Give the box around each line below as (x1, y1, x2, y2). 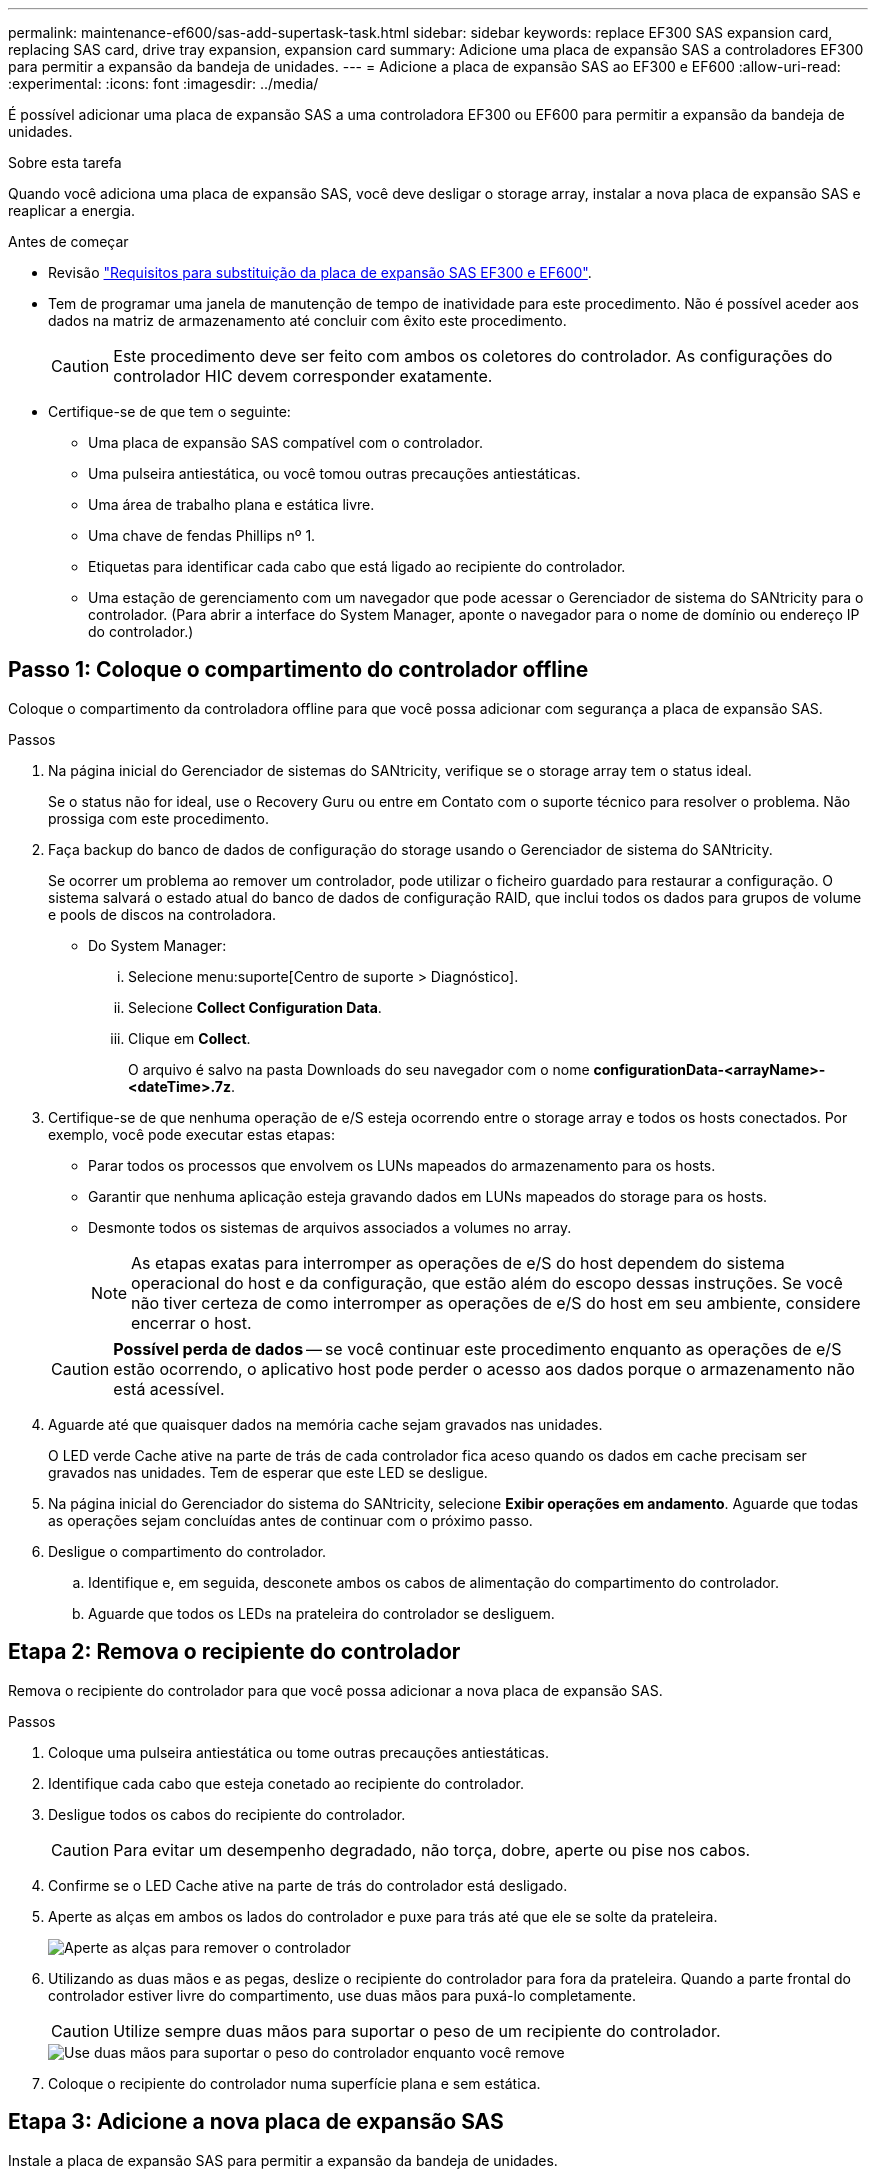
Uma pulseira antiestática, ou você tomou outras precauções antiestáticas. (88, 465, 581, 482)
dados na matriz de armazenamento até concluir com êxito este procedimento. (48, 312, 567, 329)
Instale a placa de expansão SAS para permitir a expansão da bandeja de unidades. (8, 2151, 558, 2169)
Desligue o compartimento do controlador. (48, 1542, 327, 1560)
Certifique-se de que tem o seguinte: (48, 403, 291, 420)
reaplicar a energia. (8, 202, 136, 219)
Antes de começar (8, 233, 129, 250)
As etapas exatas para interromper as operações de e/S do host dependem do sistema (131, 1252, 785, 1273)
